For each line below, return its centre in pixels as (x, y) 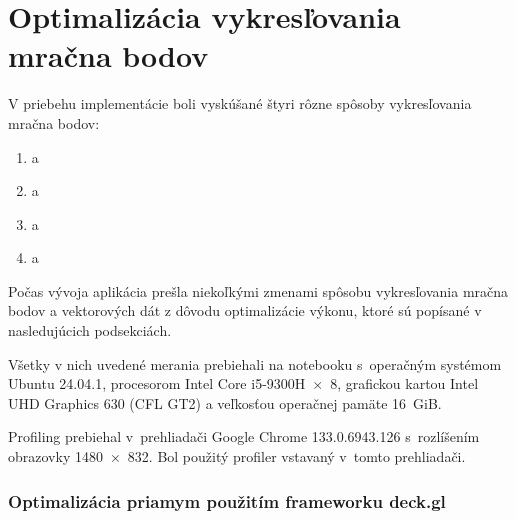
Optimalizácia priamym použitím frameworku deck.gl (227, 500)
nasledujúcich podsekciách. (90, 330)
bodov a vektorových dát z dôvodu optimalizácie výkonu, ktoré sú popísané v (245, 310)
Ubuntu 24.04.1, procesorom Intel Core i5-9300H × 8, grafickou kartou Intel (243, 383)
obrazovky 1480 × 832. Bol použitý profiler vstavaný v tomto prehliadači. (237, 456)
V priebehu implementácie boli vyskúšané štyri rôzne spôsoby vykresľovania (240, 103)
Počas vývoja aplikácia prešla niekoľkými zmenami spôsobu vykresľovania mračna (258, 290)
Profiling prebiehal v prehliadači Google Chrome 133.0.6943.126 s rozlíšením (244, 436)
